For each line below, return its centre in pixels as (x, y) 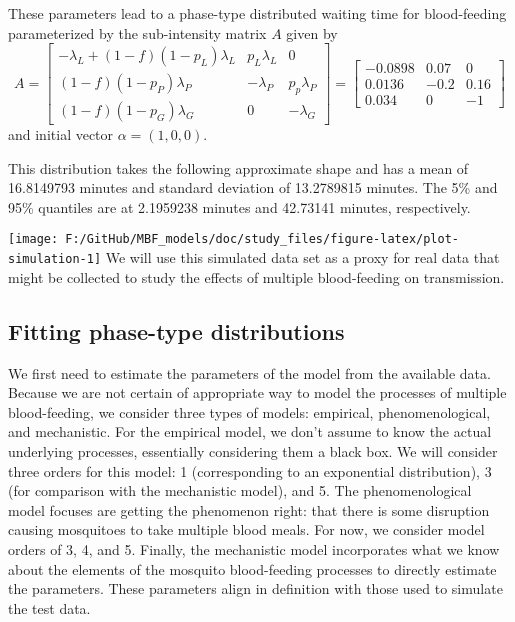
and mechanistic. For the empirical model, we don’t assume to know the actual (250, 431)
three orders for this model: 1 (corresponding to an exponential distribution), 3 (250, 470)
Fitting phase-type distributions (176, 330)
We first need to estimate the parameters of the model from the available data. (249, 372)
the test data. (49, 607)
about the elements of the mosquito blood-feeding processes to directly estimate (252, 568)
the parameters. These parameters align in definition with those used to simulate (255, 588)
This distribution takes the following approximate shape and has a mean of (238, 167)
